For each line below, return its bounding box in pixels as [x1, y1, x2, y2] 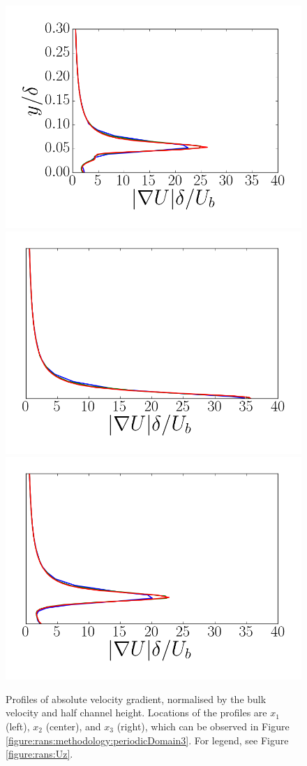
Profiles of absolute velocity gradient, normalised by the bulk [6, 691, 267, 706]
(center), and [45, 718, 101, 733]
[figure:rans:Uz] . [6, 746, 73, 761]
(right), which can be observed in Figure [117, 718, 290, 733]
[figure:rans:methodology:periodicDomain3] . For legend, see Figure [6, 732, 289, 747]
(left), [6, 718, 30, 733]
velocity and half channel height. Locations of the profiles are [6, 705, 267, 720]
